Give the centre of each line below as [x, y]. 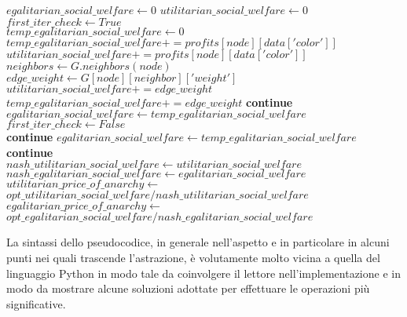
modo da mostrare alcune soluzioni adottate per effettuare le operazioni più [188, 288]
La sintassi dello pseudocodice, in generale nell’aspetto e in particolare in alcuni [198, 242]
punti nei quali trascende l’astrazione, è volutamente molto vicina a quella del [193, 257]
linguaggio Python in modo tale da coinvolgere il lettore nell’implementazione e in [203, 273]
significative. [36, 303]
